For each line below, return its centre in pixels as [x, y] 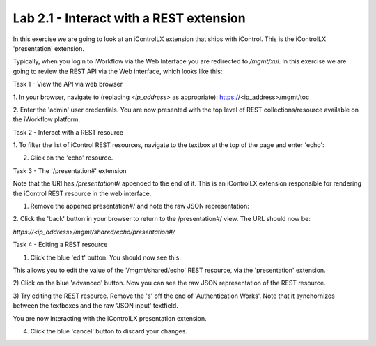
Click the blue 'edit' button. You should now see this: [105, 257]
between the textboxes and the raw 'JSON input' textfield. [96, 306]
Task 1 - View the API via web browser [68, 84]
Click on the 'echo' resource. [72, 158]
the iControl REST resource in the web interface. [82, 193]
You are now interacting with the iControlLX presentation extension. [110, 318]
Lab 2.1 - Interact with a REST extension [130, 18]
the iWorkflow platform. [47, 119]
